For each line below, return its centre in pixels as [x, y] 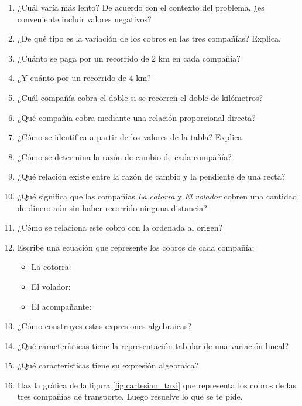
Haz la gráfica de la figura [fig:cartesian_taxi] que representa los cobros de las [157, 385]
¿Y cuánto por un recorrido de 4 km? [84, 78]
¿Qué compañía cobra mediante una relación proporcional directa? [136, 117]
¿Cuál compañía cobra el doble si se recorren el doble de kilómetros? [140, 97]
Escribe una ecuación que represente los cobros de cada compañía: [136, 247]
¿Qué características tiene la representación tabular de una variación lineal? [153, 345]
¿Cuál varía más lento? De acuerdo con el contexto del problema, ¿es [141, 7]
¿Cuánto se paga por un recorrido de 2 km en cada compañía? [129, 58]
